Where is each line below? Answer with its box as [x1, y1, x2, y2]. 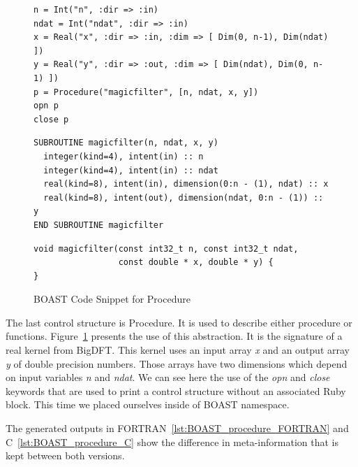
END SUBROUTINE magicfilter [33, 220, 164, 230]
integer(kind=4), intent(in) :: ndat [43, 165, 218, 175]
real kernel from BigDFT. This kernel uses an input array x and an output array [6, 343, 350, 357]
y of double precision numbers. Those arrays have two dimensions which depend [6, 356, 348, 371]
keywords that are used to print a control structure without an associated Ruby [6, 383, 346, 398]
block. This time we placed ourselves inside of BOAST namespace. [6, 397, 290, 412]
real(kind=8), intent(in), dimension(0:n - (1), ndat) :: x [43, 179, 329, 189]
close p [33, 114, 69, 124]
